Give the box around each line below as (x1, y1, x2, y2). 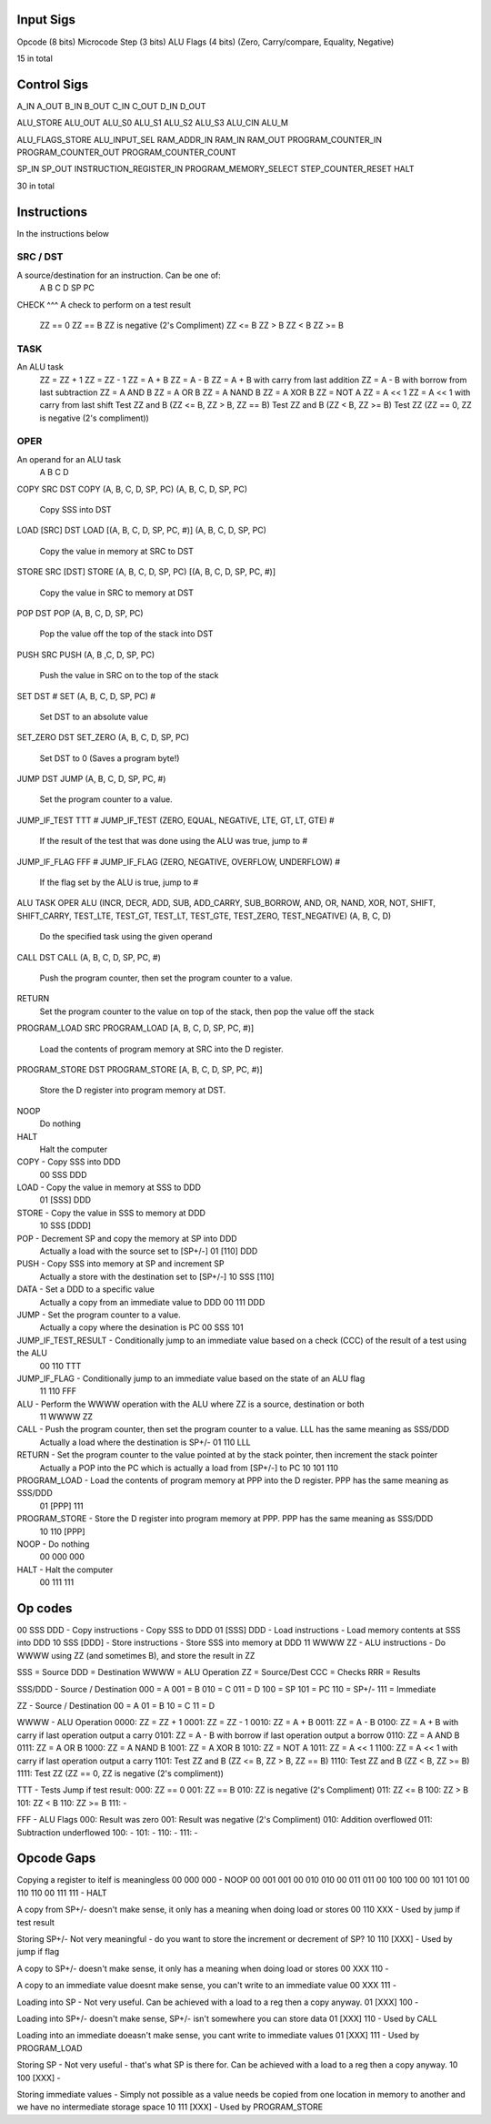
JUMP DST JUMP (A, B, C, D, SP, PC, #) (16, 774, 166, 785)
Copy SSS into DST (39, 504, 113, 514)
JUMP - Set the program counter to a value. (16, 1309, 181, 1320)
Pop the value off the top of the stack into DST (39, 628, 214, 639)
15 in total (16, 53, 54, 64)
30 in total (16, 180, 55, 191)
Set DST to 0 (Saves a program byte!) (39, 752, 180, 764)
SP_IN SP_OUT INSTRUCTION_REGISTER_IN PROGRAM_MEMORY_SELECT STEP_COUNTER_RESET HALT (16, 164, 415, 175)
